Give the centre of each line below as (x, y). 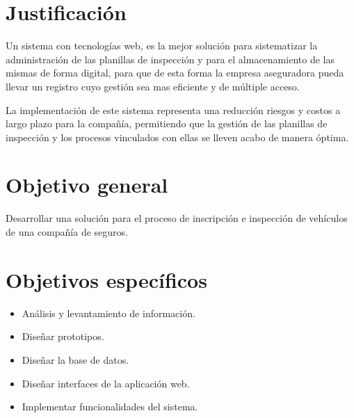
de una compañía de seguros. (67, 232)
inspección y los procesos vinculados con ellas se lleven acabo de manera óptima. (177, 137)
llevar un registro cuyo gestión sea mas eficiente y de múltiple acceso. (153, 86)
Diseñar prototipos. (63, 336)
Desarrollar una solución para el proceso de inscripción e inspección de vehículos (177, 218)
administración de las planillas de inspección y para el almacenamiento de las (170, 59)
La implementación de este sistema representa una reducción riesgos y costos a (173, 110)
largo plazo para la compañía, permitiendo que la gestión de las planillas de (167, 123)
